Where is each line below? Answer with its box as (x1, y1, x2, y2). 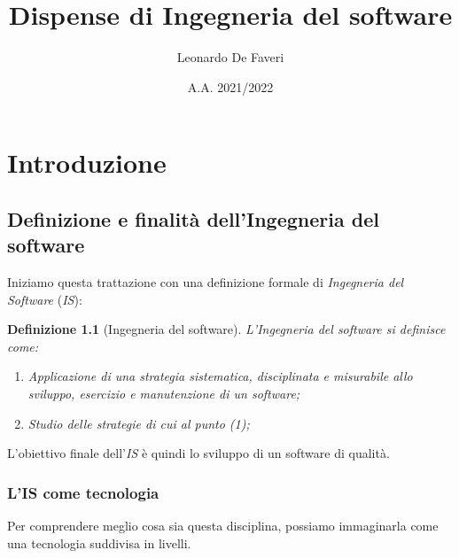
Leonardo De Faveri (176, 48, 284, 66)
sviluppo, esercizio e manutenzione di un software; (27, 384, 300, 403)
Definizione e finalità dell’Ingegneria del (7, 205, 379, 232)
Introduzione (7, 144, 167, 181)
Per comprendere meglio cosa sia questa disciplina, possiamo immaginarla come (7, 516, 439, 535)
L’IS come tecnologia (7, 481, 159, 503)
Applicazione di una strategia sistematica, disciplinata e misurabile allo (27, 367, 413, 385)
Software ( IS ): (7, 290, 82, 308)
